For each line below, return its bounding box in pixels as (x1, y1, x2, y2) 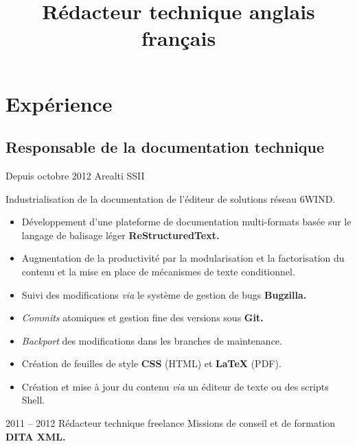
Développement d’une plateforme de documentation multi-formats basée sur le (21, 214, 352, 229)
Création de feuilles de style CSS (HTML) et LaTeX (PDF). (21, 356, 281, 371)
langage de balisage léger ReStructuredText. (21, 227, 220, 242)
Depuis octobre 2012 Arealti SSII (5, 168, 145, 182)
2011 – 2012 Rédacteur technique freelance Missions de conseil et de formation (5, 416, 336, 430)
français (141, 24, 216, 52)
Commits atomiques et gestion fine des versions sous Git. (21, 310, 264, 325)
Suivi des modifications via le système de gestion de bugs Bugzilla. (21, 287, 307, 301)
